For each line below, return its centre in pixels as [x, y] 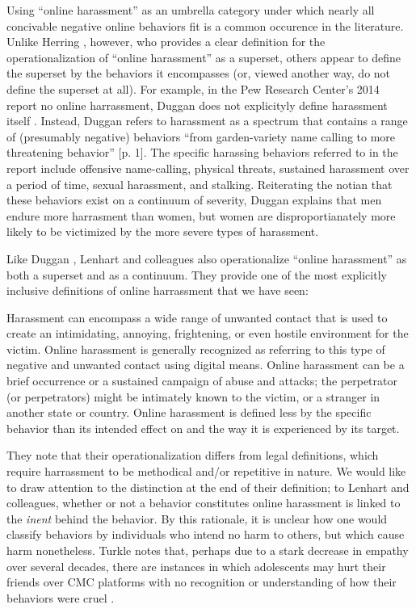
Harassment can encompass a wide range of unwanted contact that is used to [197, 317]
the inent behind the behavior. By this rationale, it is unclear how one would [197, 518]
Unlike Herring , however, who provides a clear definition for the [166, 42]
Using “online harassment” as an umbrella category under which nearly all [191, 10]
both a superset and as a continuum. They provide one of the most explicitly [197, 274]
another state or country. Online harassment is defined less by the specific [189, 412]
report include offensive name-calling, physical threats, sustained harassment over [208, 168]
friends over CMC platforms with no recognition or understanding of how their [202, 582]
